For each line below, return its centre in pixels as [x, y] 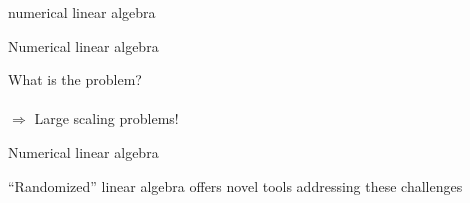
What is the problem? [75, 79]
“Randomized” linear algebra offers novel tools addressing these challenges [235, 185]
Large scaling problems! [106, 118]
